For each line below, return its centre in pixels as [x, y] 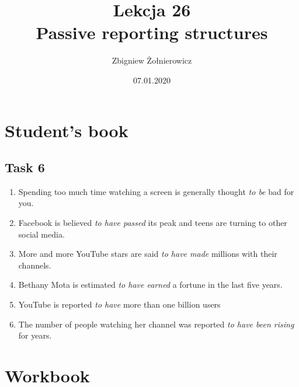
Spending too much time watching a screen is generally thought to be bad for [156, 191]
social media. [41, 234]
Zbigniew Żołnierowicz [152, 60]
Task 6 [25, 167]
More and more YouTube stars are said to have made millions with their [148, 254]
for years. [35, 335]
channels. [35, 265]
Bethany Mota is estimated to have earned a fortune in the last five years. [150, 285]
